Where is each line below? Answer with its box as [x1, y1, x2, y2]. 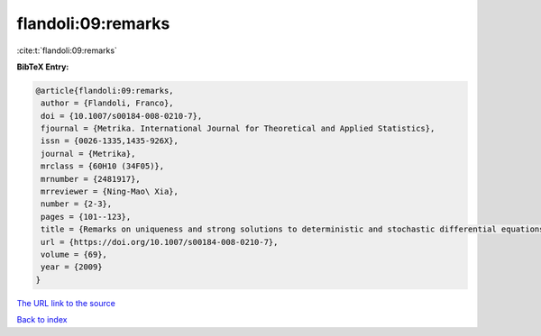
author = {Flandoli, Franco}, [41, 98, 175, 108]
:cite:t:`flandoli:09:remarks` [16, 45, 117, 56]
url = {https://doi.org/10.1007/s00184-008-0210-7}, [41, 237, 279, 247]
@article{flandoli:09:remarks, [35, 86, 175, 95]
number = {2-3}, [41, 199, 113, 209]
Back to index [16, 314, 68, 325]
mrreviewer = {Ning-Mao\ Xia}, [41, 186, 179, 197]
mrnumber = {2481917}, [41, 174, 142, 184]
